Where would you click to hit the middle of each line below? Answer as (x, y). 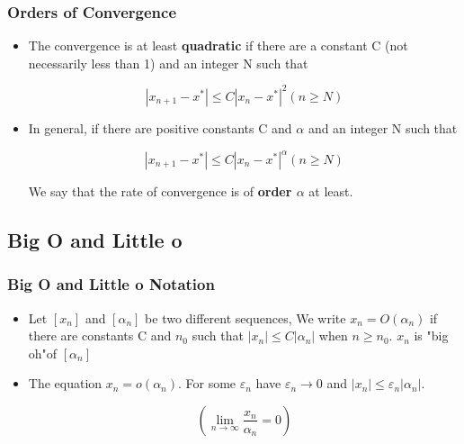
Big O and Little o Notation (111, 284)
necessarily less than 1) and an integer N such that (168, 63)
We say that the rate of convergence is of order (160, 191)
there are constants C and (100, 335)
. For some (207, 383)
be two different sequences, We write (245, 317)
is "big (431, 335)
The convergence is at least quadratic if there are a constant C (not (218, 45)
